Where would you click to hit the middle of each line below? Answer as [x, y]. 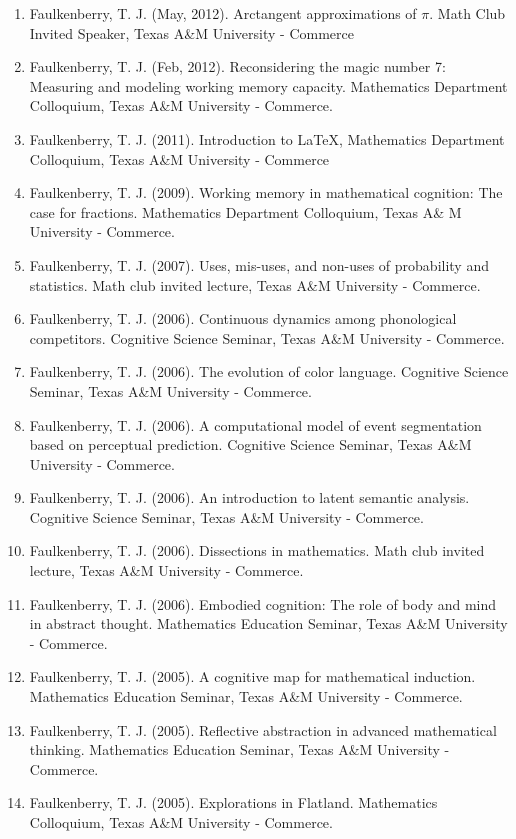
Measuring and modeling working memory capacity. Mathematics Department [268, 85]
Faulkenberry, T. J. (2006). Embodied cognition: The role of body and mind [263, 603]
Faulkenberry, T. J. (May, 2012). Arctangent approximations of [223, 13]
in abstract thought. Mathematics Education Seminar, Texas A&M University [268, 623]
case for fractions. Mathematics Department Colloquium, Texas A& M [245, 211]
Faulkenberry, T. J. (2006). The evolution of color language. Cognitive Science [269, 371]
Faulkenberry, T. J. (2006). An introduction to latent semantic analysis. [249, 497]
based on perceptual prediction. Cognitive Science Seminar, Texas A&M [250, 444]
